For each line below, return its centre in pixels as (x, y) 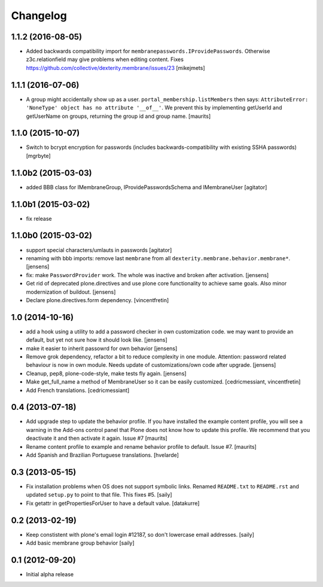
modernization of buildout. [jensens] (71, 292)
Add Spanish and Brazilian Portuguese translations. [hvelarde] (103, 455)
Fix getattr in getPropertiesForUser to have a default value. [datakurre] (113, 503)
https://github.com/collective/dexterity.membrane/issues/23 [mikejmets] (116, 68)
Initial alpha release (50, 574)
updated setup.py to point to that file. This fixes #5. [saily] (99, 495)
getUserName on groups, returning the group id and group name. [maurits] (118, 116)
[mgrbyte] (38, 156)
